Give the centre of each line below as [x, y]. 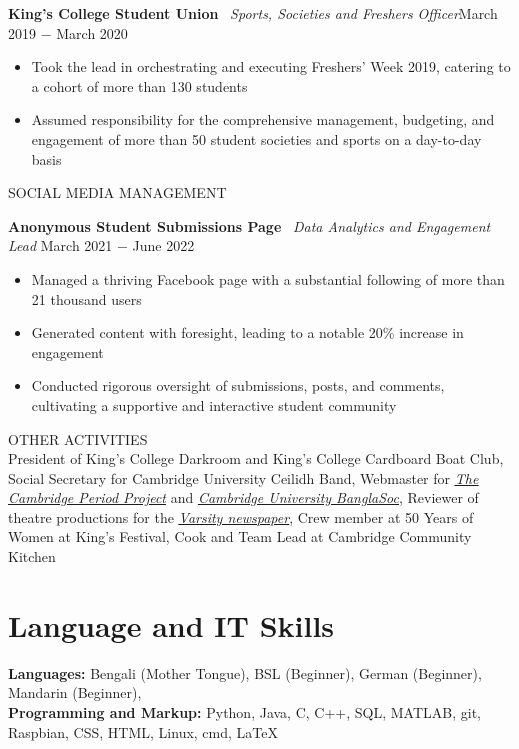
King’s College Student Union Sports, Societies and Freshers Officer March [253, 13]
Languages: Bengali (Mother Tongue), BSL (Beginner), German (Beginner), [245, 672]
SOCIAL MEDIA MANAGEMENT [117, 192]
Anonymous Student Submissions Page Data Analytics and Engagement [249, 225]
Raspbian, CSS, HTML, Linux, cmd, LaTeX [143, 731]
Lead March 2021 [60, 245]
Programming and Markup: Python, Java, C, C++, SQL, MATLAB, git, [244, 711]
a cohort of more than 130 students [139, 85]
